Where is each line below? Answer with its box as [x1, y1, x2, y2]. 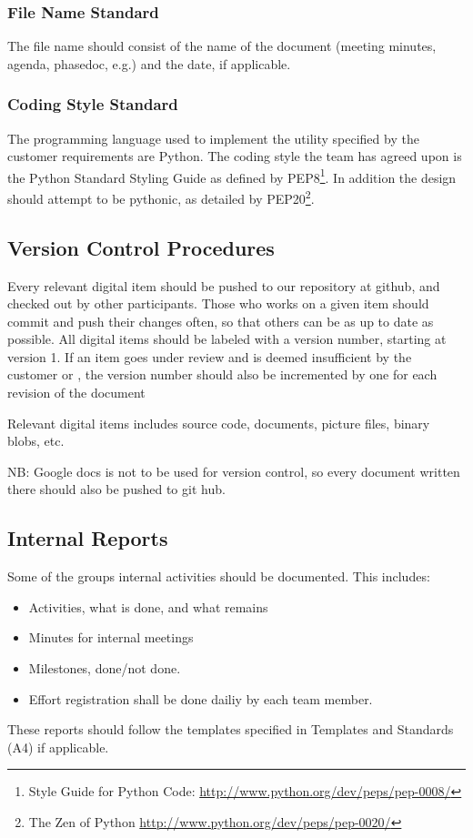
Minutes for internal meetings [28, 628, 194, 647]
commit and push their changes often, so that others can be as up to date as [7, 311, 434, 330]
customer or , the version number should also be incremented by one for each [7, 365, 438, 384]
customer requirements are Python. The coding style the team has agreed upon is [7, 146, 462, 166]
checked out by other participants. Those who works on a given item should [7, 294, 429, 313]
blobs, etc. [7, 431, 65, 450]
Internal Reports [7, 524, 168, 552]
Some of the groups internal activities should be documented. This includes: [7, 567, 430, 586]
